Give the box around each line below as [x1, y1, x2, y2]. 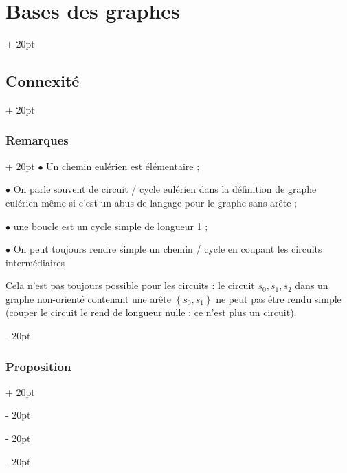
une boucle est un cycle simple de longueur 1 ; [13, 218, 208, 233]
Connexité [5, 70, 80, 92]
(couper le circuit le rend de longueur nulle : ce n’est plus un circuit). [5, 305, 297, 319]
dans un [295, 278, 328, 293]
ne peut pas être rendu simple [216, 291, 342, 306]
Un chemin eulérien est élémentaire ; [46, 158, 200, 173]
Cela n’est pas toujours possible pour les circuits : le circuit [5, 278, 255, 293]
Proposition [5, 357, 71, 375]
